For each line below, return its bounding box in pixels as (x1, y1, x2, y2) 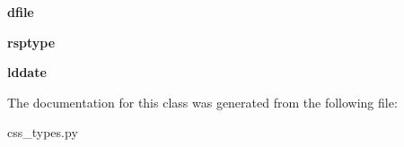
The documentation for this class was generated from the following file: (7, 92, 398, 111)
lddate (7, 63, 47, 82)
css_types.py (7, 123, 78, 142)
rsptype (7, 32, 56, 51)
